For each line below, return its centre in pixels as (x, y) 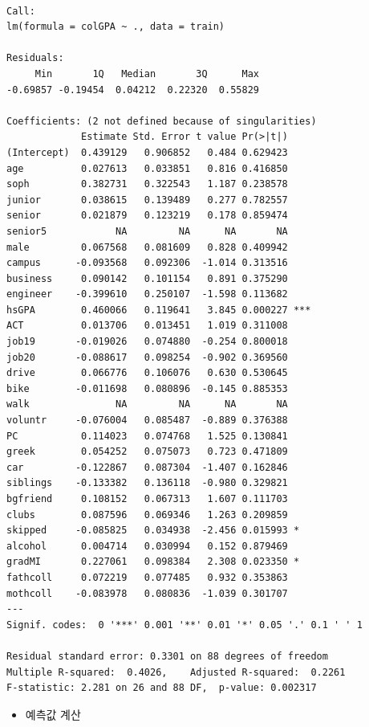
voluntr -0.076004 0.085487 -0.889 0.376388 (147, 421)
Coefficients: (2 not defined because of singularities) (162, 121)
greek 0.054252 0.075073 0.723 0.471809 (147, 452)
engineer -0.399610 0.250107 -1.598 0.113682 (147, 294)
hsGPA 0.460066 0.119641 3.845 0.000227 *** (159, 310)
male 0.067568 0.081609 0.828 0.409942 (147, 247)
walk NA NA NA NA (147, 404)
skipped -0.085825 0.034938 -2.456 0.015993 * (153, 531)
